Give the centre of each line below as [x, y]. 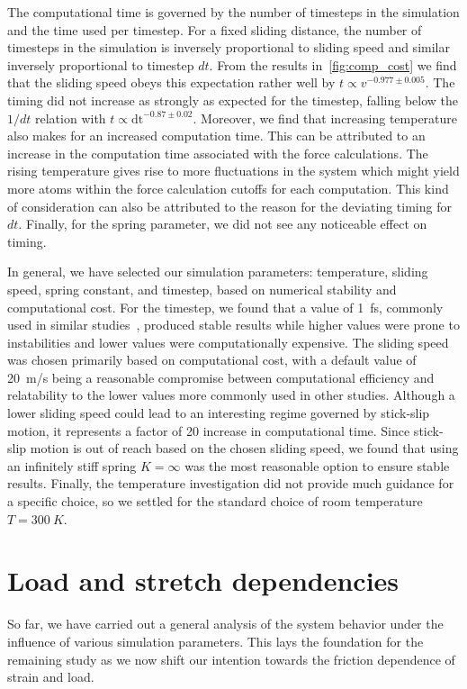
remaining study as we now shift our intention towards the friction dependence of [231, 659]
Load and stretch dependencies [203, 580]
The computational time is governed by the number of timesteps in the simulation [233, 12]
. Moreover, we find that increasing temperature [325, 118]
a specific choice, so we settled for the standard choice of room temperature [215, 501]
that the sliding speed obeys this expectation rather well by [171, 82]
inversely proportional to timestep [101, 64]
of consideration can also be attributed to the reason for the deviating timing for [229, 206]
